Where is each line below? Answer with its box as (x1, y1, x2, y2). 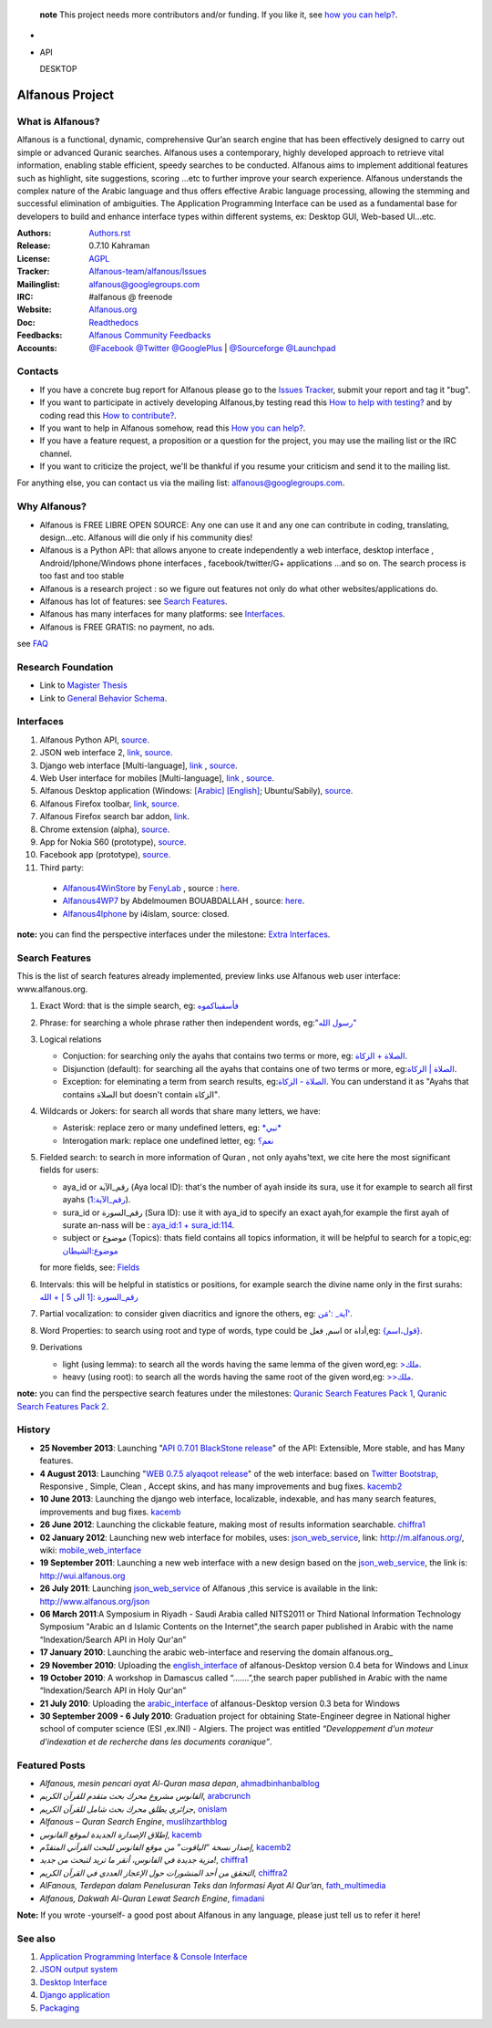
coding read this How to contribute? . (39, 410, 177, 421)
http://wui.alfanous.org (39, 1570, 126, 1581)
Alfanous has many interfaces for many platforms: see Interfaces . (39, 608, 286, 619)
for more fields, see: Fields (39, 1262, 140, 1273)
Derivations (39, 1342, 83, 1353)
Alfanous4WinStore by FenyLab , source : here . (62, 883, 241, 894)
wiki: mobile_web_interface (39, 1544, 142, 1555)
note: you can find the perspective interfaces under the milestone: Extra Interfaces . (16, 929, 331, 940)
